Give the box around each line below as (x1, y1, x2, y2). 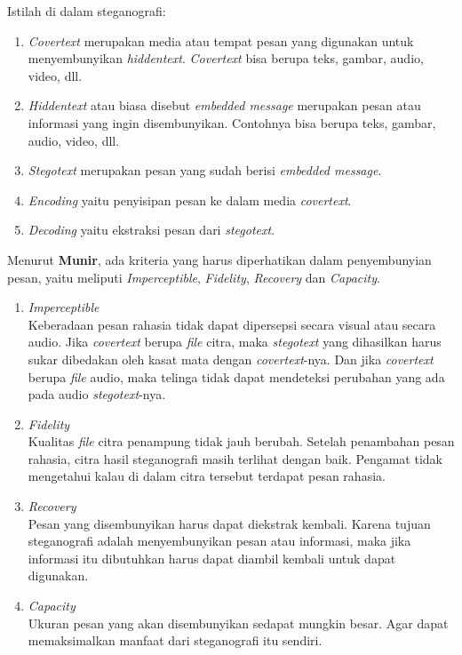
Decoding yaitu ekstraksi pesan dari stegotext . (28, 220, 275, 239)
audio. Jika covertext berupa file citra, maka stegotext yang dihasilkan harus (28, 332, 442, 351)
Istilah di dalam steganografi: (7, 2, 166, 20)
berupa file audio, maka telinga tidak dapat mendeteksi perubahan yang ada (28, 367, 445, 386)
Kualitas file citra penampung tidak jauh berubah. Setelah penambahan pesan (28, 432, 455, 451)
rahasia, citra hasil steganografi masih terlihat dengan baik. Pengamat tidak (28, 449, 442, 467)
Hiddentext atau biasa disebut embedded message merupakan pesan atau (28, 96, 421, 115)
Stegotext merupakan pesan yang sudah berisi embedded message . (28, 161, 382, 180)
